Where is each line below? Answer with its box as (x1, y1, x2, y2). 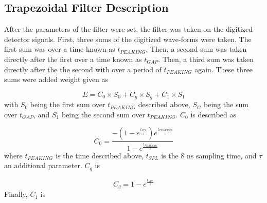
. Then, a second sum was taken (146, 44, 247, 54)
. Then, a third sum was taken (158, 53, 254, 64)
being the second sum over (61, 109, 145, 119)
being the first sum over (30, 99, 105, 110)
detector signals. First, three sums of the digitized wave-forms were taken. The (4, 33, 252, 44)
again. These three (194, 64, 253, 74)
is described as (190, 109, 236, 119)
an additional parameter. (4, 160, 82, 171)
